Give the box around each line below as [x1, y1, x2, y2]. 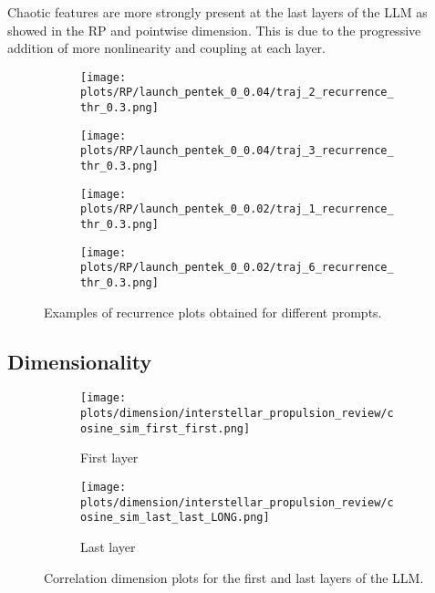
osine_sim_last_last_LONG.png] [80, 511, 270, 525]
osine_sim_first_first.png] [80, 421, 251, 435]
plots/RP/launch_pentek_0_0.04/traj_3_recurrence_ [80, 144, 394, 158]
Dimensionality [7, 347, 152, 375]
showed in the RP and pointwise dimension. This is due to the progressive [7, 20, 421, 39]
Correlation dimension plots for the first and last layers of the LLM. [44, 567, 424, 587]
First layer [80, 448, 139, 467]
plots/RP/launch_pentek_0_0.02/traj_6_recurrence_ [80, 261, 394, 275]
